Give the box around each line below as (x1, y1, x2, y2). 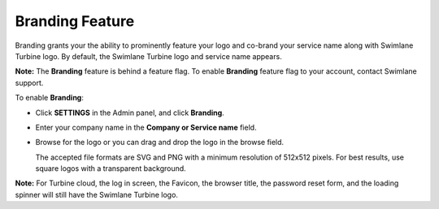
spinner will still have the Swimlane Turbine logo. (15, 190, 179, 199)
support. (15, 78, 44, 87)
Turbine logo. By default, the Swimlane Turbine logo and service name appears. (15, 51, 282, 61)
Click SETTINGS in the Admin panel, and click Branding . (35, 108, 225, 117)
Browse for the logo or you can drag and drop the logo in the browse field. (35, 138, 285, 147)
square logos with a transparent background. (35, 164, 186, 173)
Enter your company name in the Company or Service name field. (35, 122, 257, 132)
